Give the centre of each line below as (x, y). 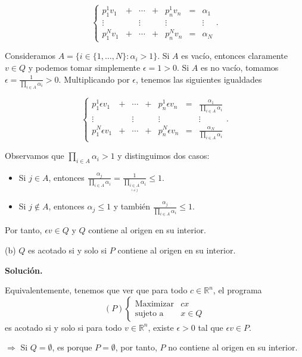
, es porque (72, 347)
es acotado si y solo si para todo (63, 327)
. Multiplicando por (94, 79)
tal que (211, 327)
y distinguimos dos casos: (164, 156)
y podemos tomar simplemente (84, 67)
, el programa (237, 290)
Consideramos (30, 56)
